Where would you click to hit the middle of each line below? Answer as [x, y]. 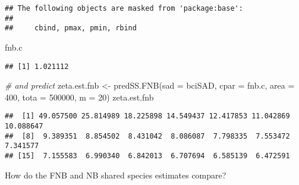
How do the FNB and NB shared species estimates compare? [116, 175]
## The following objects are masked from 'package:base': [124, 8]
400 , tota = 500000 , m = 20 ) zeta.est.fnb [79, 97]
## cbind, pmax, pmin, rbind [71, 28]
